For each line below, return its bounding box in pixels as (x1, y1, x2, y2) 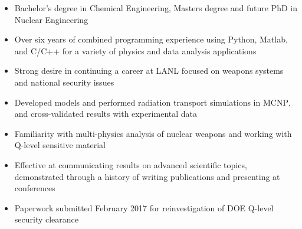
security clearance (14, 213, 79, 225)
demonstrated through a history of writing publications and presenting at (14, 170, 280, 182)
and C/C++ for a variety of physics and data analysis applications (14, 44, 257, 57)
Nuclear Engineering (14, 13, 88, 25)
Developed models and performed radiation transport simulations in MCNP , (14, 96, 291, 108)
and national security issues (14, 76, 114, 88)
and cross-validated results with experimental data (14, 107, 197, 120)
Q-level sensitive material (14, 139, 106, 151)
